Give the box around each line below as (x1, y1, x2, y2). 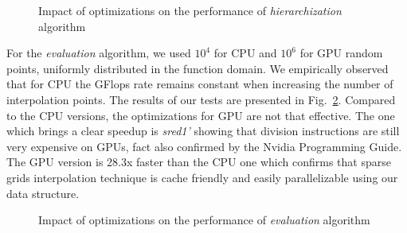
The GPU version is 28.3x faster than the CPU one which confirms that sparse (6, 153, 391, 170)
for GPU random (299, 45, 383, 61)
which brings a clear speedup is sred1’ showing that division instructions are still (6, 122, 400, 139)
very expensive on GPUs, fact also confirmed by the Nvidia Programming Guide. (6, 138, 402, 154)
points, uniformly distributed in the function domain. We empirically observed (6, 60, 389, 76)
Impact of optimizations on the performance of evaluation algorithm (38, 212, 370, 228)
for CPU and (213, 45, 277, 61)
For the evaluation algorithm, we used (6, 45, 191, 61)
